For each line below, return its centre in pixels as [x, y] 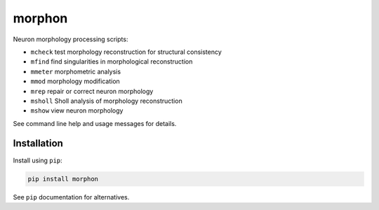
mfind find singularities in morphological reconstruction [112, 62]
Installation [38, 143]
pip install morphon [63, 179]
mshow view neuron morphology [77, 111]
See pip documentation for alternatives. [71, 197]
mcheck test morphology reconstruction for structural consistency [126, 52]
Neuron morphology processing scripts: [71, 39]
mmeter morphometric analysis [76, 71]
